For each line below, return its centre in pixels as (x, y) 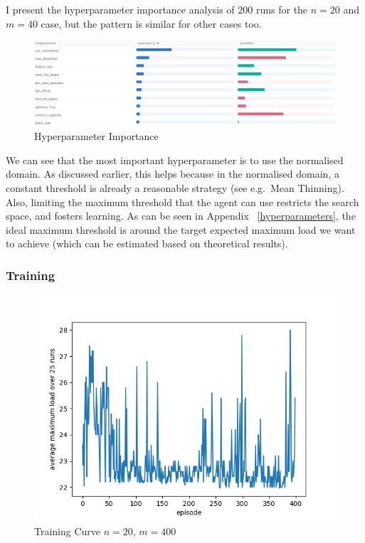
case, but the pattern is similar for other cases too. (151, 23)
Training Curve (68, 531)
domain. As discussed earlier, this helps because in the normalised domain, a (173, 174)
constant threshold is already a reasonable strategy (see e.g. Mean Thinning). (175, 188)
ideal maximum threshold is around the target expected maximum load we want (181, 229)
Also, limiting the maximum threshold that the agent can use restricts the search (182, 201)
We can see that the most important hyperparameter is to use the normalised (175, 160)
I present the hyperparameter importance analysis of (120, 9)
